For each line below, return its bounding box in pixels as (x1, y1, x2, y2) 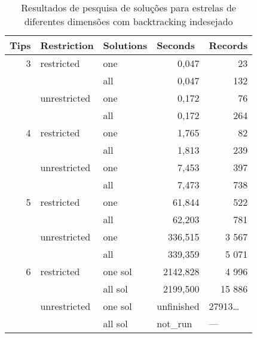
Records (209, 38, 248, 52)
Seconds (157, 38, 195, 52)
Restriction (40, 38, 94, 52)
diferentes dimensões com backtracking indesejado (24, 14, 233, 28)
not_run (157, 316, 192, 330)
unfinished (157, 299, 200, 313)
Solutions (103, 38, 148, 52)
